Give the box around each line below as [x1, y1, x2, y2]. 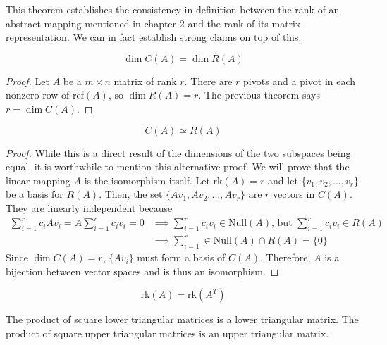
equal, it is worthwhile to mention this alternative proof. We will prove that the [6, 159, 350, 174]
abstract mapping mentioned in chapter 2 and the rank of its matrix [6, 15, 301, 30]
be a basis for [6, 187, 63, 201]
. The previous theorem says [198, 87, 320, 102]
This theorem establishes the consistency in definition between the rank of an [6, 2, 340, 16]
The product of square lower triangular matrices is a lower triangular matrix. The [6, 312, 359, 327]
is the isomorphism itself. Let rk [84, 172, 223, 187]
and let [268, 172, 298, 187]
